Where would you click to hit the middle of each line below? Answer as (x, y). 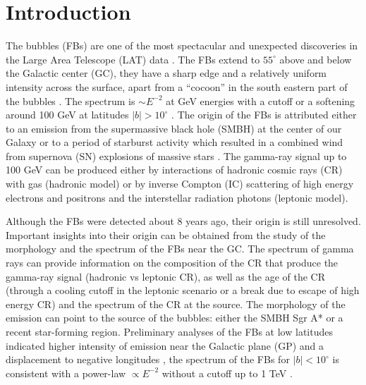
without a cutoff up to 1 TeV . (227, 373)
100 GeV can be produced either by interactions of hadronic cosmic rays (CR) (174, 170)
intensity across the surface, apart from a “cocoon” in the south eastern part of (177, 86)
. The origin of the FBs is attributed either (264, 115)
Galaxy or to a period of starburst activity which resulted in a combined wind (175, 142)
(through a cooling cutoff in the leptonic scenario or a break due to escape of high (183, 290)
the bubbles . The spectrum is (71, 100)
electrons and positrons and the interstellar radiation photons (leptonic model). (177, 197)
